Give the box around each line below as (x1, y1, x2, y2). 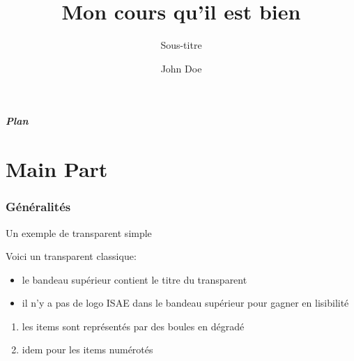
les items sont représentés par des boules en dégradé (22, 318, 245, 333)
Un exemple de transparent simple (6, 225, 152, 240)
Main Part (6, 155, 108, 183)
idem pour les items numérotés (22, 342, 153, 357)
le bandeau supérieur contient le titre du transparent (22, 272, 247, 286)
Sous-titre (160, 38, 202, 52)
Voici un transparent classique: (6, 249, 137, 263)
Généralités (6, 198, 71, 215)
